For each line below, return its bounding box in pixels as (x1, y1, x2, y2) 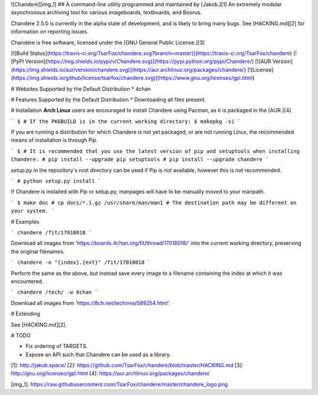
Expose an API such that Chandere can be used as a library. (25, 351, 171, 358)
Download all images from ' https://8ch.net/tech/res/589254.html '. (11, 299, 171, 306)
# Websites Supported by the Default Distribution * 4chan (11, 85, 151, 92)
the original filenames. (11, 248, 65, 255)
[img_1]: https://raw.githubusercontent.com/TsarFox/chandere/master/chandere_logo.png (11, 380, 228, 388)
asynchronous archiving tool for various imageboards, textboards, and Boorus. (11, 9, 202, 16)
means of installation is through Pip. (11, 137, 98, 144)
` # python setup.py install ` (11, 178, 101, 185)
